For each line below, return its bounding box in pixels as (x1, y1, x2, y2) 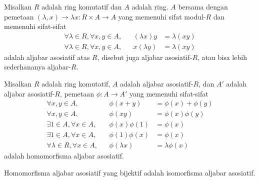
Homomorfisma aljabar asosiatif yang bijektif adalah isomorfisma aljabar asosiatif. (4, 167, 255, 177)
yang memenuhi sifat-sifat (129, 88, 208, 98)
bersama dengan (178, 1, 228, 11)
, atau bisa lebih (197, 51, 247, 62)
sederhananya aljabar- (4, 61, 71, 72)
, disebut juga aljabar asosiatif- (97, 51, 192, 62)
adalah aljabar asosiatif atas (4, 51, 90, 62)
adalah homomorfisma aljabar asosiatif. (4, 150, 124, 161)
